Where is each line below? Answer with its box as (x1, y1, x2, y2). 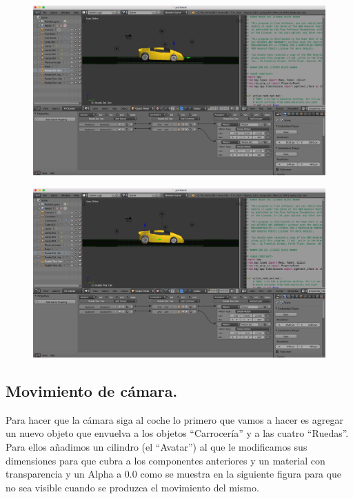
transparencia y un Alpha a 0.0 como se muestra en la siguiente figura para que (6, 467, 341, 481)
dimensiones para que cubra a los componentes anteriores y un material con (6, 453, 325, 467)
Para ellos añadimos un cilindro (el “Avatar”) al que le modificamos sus (6, 440, 307, 454)
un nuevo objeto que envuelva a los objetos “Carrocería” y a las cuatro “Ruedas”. (6, 426, 349, 440)
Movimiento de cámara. (6, 380, 178, 402)
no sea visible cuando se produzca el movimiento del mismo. (6, 480, 259, 494)
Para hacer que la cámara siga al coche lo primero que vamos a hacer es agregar (6, 412, 343, 427)
